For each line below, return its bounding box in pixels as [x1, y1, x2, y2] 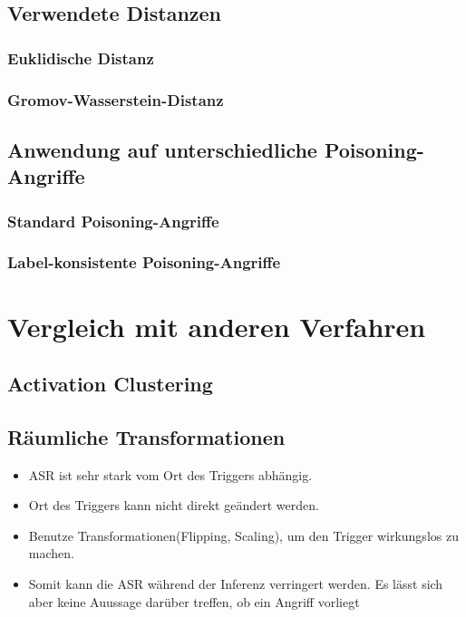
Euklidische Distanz [7, 46, 154, 69]
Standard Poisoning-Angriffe [7, 209, 219, 232]
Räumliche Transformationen [7, 422, 286, 450]
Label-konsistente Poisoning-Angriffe [7, 251, 281, 274]
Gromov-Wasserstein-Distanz [7, 88, 224, 111]
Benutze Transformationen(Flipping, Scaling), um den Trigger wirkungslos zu [28, 525, 459, 545]
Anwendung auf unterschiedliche [7, 135, 317, 163]
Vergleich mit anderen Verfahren [7, 307, 426, 344]
